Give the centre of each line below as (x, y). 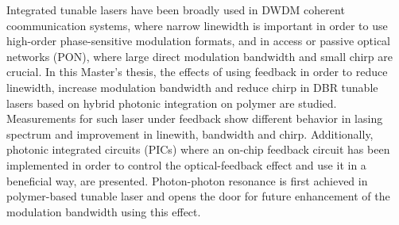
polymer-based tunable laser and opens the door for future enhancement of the (198, 196)
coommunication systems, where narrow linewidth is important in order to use (197, 25)
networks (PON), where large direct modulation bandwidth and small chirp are (199, 56)
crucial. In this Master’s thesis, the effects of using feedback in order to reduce (197, 72)
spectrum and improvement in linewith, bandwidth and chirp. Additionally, (190, 133)
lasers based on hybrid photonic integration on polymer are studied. (172, 103)
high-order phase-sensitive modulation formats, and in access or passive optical (198, 41)
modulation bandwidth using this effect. (104, 211)
